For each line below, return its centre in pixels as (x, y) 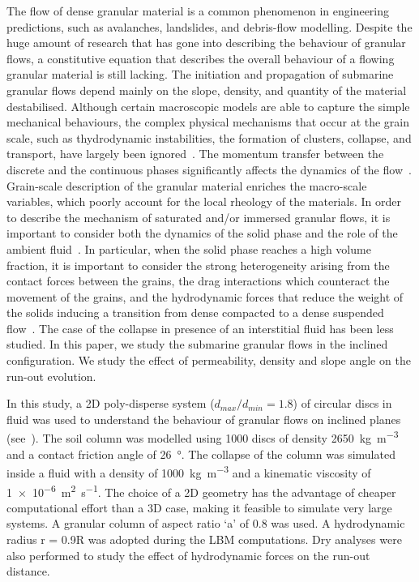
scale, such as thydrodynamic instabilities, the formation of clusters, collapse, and (209, 137)
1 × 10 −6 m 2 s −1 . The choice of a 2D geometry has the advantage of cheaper (201, 490)
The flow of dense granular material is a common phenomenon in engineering (198, 11)
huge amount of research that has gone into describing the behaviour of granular (206, 43)
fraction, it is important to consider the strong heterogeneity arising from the (198, 265)
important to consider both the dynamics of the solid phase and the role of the (202, 233)
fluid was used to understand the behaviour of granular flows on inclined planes (204, 419)
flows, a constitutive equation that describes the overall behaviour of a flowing (201, 58)
